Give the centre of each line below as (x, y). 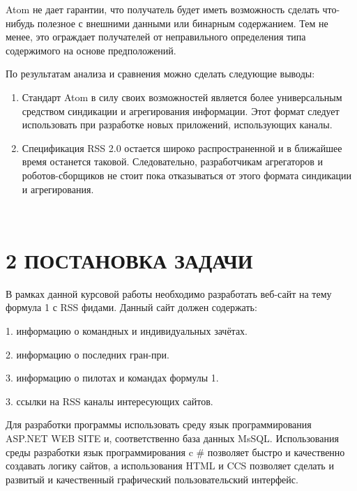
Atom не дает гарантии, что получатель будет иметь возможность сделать (162, 9)
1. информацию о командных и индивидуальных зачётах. (127, 331)
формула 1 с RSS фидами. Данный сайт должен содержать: (131, 307)
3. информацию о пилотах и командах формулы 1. (112, 378)
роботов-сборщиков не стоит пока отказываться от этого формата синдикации (187, 175)
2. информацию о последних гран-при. (88, 354)
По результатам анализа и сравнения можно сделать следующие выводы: (160, 74)
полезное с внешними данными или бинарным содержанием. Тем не (183, 23)
